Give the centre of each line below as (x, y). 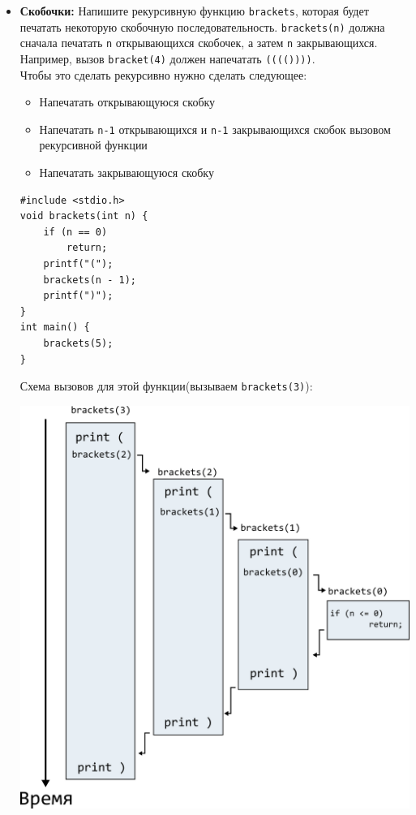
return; (87, 248)
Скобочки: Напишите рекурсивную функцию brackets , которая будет (194, 11)
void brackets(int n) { (84, 216)
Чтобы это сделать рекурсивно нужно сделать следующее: (163, 74)
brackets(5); (78, 343)
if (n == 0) (75, 232)
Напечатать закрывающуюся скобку (127, 172)
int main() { (55, 328)
